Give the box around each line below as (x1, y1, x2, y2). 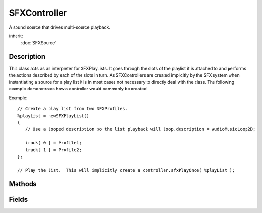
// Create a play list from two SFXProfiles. (17, 106, 128, 112)
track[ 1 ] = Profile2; (25, 147, 82, 153)
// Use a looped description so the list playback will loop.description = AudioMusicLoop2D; (25, 126, 256, 132)
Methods (9, 180, 37, 188)
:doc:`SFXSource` (21, 40, 57, 46)
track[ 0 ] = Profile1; (25, 140, 82, 146)
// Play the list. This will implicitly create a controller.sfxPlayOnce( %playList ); (17, 167, 235, 173)
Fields (9, 195, 28, 204)
